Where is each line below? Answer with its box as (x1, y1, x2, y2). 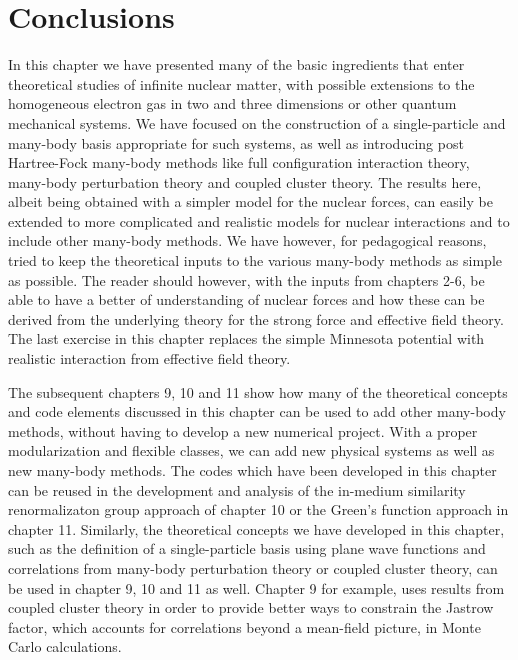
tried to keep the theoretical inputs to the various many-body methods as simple (8, 250, 502, 271)
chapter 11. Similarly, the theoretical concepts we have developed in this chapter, (8, 518, 505, 539)
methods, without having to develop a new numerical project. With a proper (8, 420, 478, 441)
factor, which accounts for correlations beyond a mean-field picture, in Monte (8, 616, 481, 637)
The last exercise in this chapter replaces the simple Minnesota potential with (8, 328, 485, 349)
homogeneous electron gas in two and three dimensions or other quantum (8, 93, 457, 114)
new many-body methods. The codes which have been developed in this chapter (8, 460, 497, 480)
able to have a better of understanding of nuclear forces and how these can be (8, 289, 485, 310)
